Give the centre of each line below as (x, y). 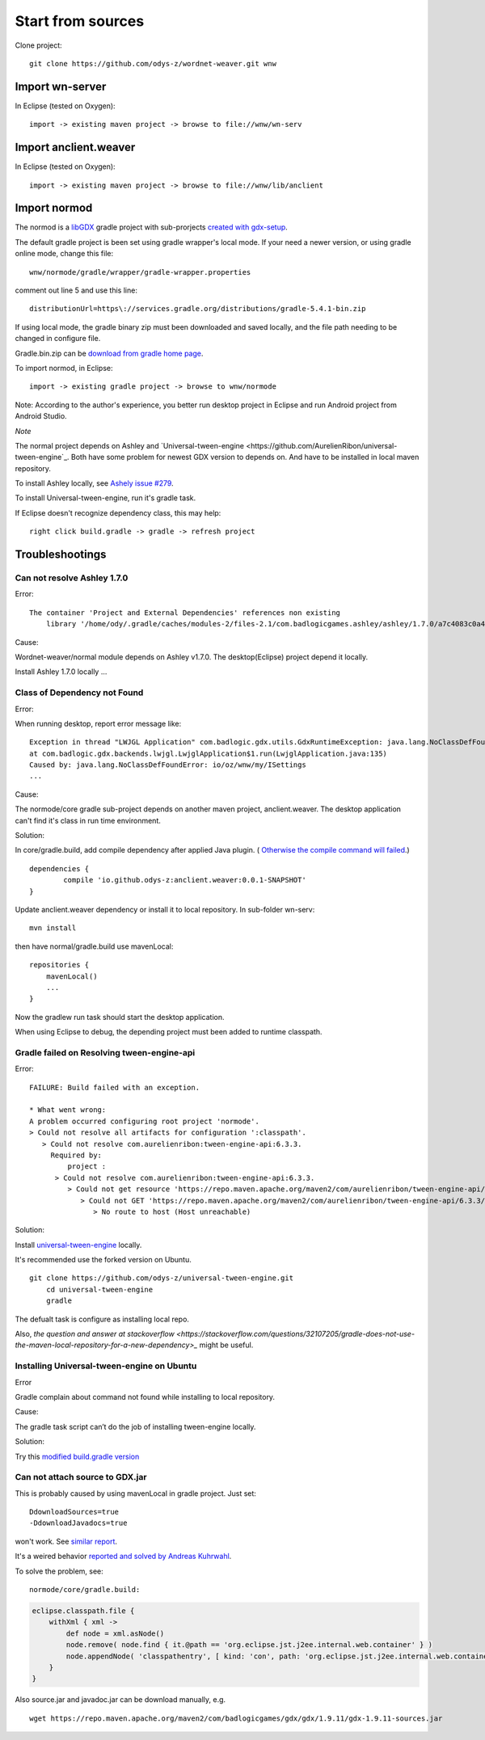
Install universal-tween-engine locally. (78, 1245)
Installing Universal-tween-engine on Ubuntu (106, 1366)
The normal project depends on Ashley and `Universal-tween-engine (129, 445)
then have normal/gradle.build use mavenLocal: (94, 946)
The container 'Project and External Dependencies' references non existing (185, 613)
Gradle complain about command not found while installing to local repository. (145, 1397)
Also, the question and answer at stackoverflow (95, 1334)
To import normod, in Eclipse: (64, 368)
